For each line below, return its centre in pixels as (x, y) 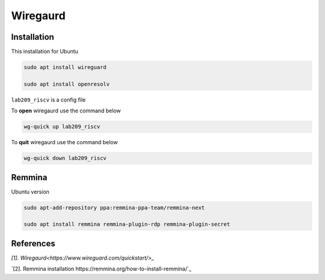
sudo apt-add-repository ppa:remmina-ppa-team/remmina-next (114, 208)
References (33, 243)
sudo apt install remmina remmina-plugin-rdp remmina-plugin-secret (127, 224)
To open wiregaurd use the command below (66, 111)
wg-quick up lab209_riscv (62, 127)
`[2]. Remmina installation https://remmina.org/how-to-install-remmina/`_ (101, 269)
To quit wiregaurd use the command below (65, 142)
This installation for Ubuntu (45, 52)
